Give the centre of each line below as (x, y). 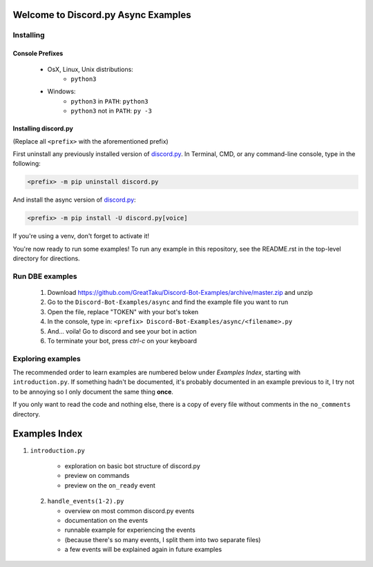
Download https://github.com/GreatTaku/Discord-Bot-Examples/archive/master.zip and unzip (180, 292)
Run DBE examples (45, 276)
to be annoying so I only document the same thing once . (93, 392)
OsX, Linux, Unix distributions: (90, 69)
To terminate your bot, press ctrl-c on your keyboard (122, 340)
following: (27, 164)
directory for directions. (46, 258)
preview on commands (97, 476)
